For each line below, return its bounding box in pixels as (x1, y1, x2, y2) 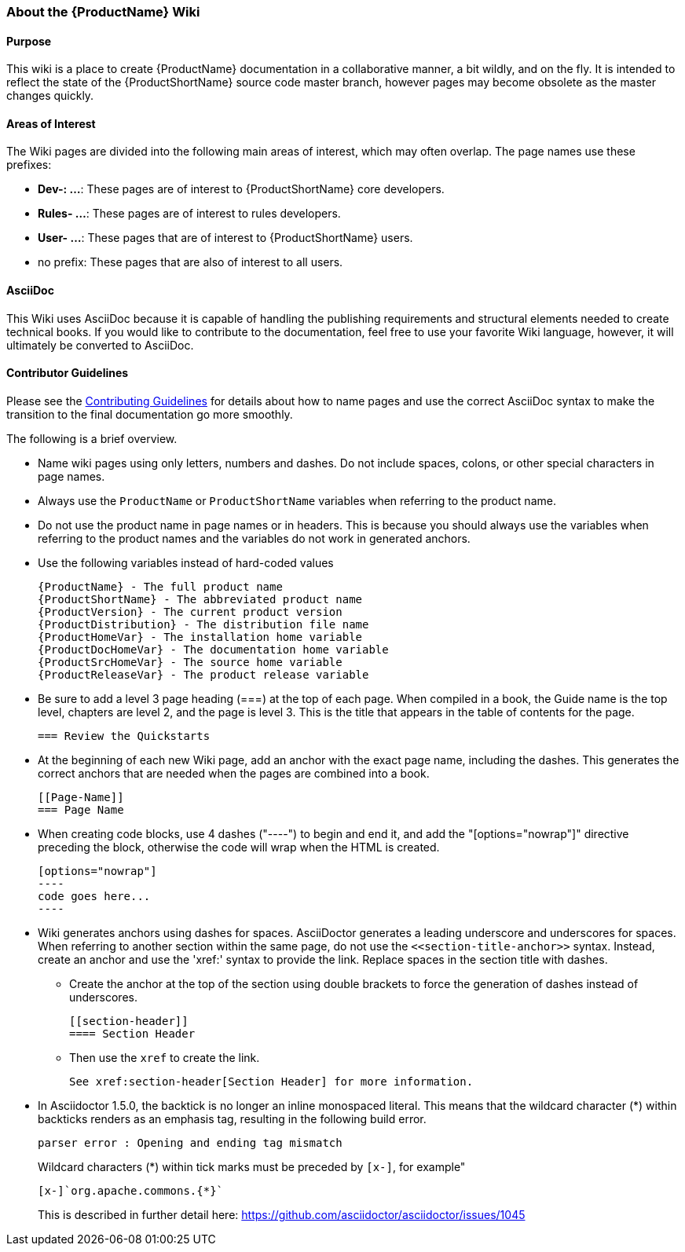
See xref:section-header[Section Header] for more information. (69, 1074, 474, 1088)
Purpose (6, 34, 52, 48)
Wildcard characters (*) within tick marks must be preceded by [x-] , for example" (38, 1159, 466, 1173)
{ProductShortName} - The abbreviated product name (38, 592, 363, 606)
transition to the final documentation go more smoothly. (6, 407, 293, 421)
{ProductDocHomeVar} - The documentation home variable (38, 642, 389, 656)
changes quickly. (6, 89, 94, 103)
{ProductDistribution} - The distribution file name (38, 617, 369, 631)
